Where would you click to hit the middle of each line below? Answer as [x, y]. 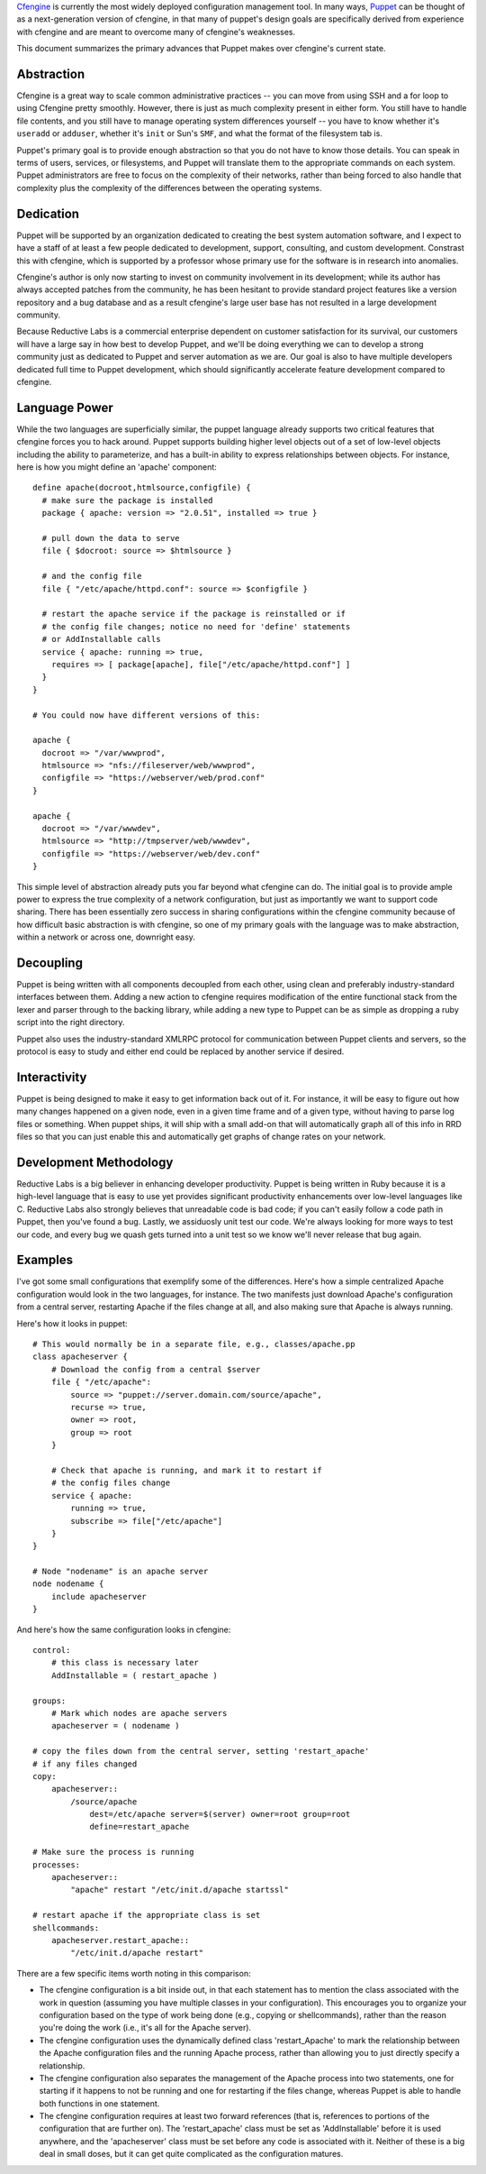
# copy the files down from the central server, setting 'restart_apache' [201, 1751]
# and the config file [92, 576]
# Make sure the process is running [113, 1852]
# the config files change [111, 1483]
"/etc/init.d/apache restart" [137, 1953]
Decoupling [49, 963]
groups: [49, 1701]
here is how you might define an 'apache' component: [117, 467]
